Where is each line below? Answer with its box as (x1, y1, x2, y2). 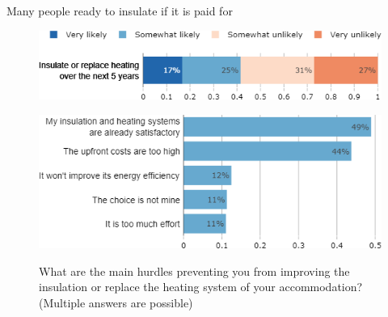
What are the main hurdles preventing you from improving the (39, 262, 350, 279)
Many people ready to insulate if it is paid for (6, 2, 233, 19)
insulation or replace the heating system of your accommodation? (39, 278, 363, 295)
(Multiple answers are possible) (39, 294, 193, 311)
